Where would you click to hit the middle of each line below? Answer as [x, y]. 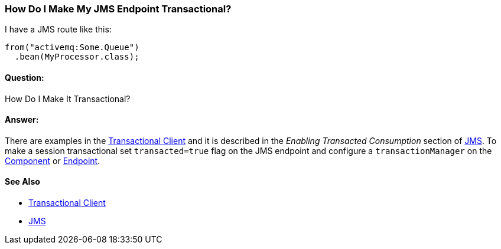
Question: [25, 77]
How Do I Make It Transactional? [68, 99]
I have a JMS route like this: [58, 30]
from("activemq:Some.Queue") [72, 47]
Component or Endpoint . [53, 160]
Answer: [22, 120]
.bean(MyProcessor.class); [77, 57]
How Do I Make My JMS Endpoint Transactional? [118, 9]
